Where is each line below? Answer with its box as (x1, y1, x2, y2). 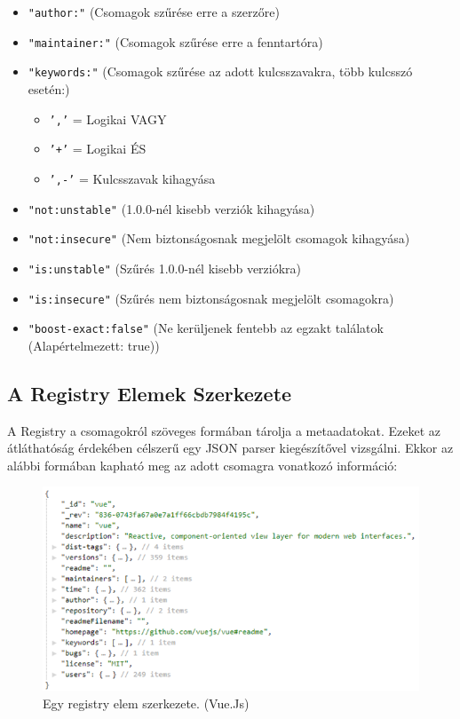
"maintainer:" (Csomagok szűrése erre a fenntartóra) (28, 32, 323, 51)
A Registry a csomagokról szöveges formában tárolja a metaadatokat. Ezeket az (7, 421, 441, 439)
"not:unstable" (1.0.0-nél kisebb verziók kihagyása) (28, 199, 315, 217)
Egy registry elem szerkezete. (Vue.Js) (43, 694, 250, 713)
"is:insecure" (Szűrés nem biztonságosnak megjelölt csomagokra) (28, 288, 394, 307)
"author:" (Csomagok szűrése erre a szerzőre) (28, 3, 280, 20)
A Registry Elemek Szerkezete (7, 379, 292, 407)
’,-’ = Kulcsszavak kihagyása (49, 169, 216, 187)
